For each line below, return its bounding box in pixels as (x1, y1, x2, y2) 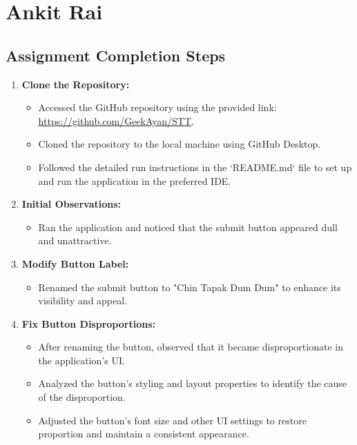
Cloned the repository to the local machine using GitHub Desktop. (38, 137, 321, 151)
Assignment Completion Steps (6, 44, 226, 66)
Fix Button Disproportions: (21, 316, 155, 330)
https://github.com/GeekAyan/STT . (38, 113, 194, 128)
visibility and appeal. (38, 293, 128, 308)
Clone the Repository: (21, 77, 130, 91)
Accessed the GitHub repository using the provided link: (38, 100, 277, 115)
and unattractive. (38, 233, 112, 248)
